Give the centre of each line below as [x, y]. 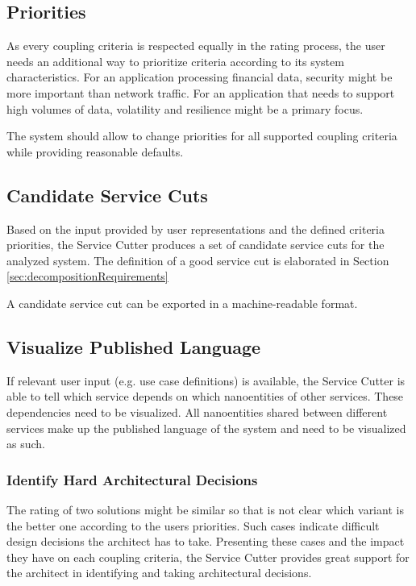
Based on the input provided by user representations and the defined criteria [196, 229]
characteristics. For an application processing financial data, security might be [200, 77]
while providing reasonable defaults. [95, 151]
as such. [26, 444]
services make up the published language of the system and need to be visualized [206, 428]
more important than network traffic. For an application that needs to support [201, 92]
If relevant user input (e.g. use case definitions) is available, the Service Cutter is [206, 380]
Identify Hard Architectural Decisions [132, 479]
